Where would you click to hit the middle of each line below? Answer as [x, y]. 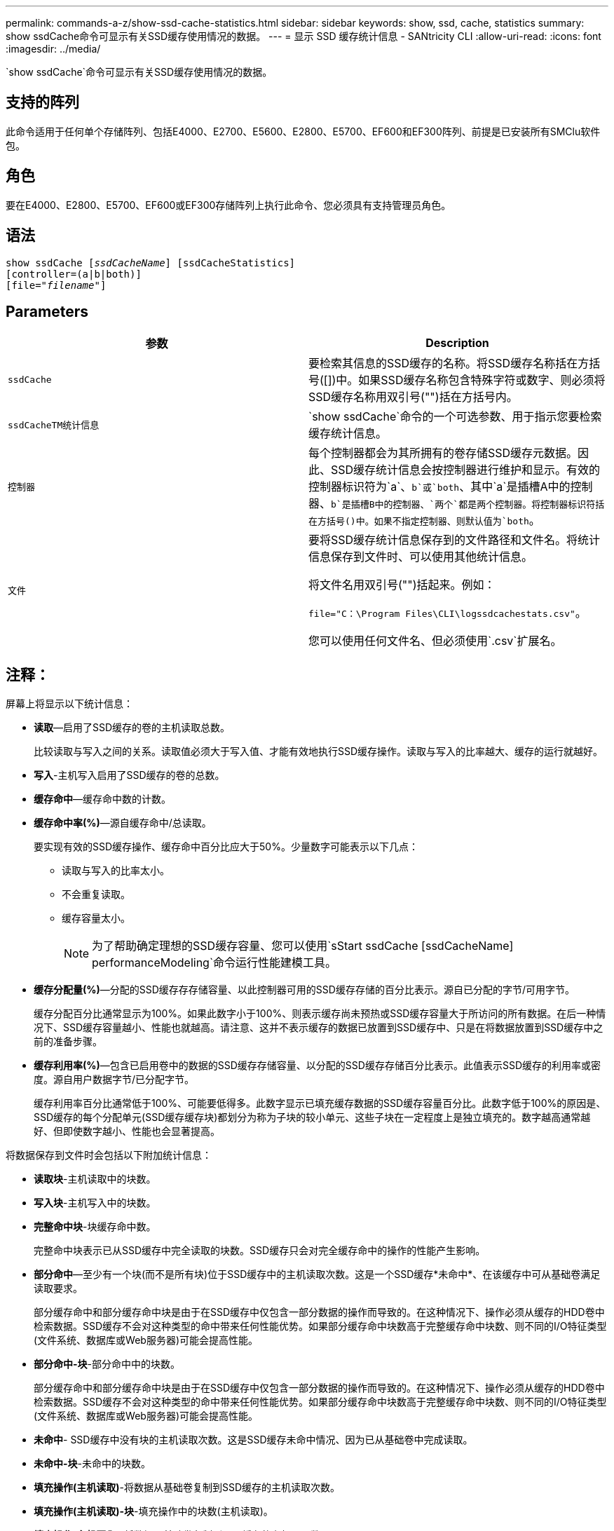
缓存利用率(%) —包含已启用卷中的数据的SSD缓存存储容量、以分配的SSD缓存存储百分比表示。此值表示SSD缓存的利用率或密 [317, 1066]
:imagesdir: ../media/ [53, 49]
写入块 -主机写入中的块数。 [95, 1203]
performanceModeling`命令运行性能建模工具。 [214, 963]
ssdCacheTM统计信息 [54, 425]
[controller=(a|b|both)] [74, 274]
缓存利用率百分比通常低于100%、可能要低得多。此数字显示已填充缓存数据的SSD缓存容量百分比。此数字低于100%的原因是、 [320, 1103]
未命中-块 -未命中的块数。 [93, 1464]
